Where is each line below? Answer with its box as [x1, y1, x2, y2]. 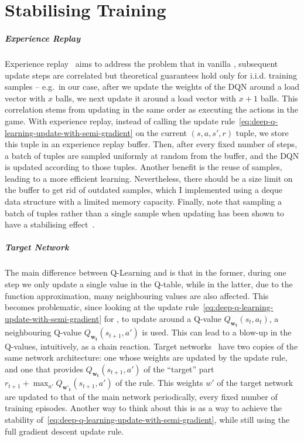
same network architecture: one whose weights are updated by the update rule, [5, 351, 288, 364]
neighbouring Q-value [5, 326, 82, 338]
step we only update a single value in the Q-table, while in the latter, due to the [5, 278, 293, 290]
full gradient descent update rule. [5, 425, 124, 437]
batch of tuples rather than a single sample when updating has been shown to [5, 206, 284, 219]
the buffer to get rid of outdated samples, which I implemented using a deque [5, 184, 282, 196]
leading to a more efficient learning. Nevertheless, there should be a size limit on [5, 172, 293, 184]
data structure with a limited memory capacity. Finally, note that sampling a [5, 195, 282, 208]
